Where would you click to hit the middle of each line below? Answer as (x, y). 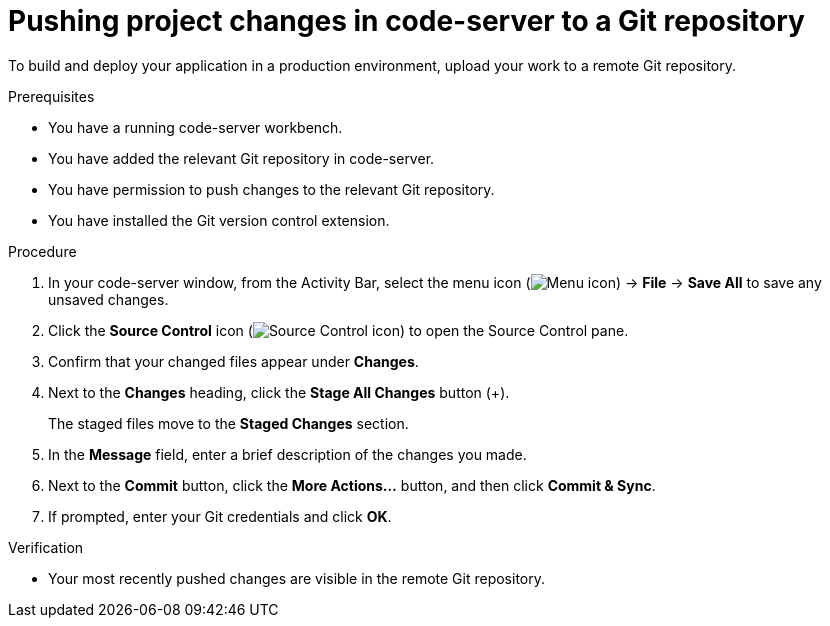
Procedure (42, 251)
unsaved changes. (108, 299)
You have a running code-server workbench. (195, 127)
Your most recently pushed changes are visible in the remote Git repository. (296, 578)
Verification (46, 547)
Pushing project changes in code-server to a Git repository (406, 21)
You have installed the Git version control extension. (219, 220)
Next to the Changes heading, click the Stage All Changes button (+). (279, 392)
